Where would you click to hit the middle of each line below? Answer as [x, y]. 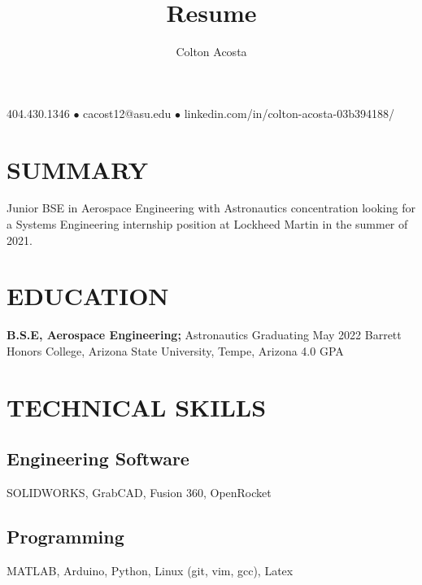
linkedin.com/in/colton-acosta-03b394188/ [289, 113]
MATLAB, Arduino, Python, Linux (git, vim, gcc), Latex [150, 570]
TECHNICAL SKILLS [137, 406]
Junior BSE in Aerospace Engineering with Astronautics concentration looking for [211, 208]
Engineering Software [98, 458]
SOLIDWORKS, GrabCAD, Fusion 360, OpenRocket [139, 493]
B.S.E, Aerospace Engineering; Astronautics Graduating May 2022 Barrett [204, 335]
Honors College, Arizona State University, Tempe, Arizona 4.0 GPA [175, 350]
